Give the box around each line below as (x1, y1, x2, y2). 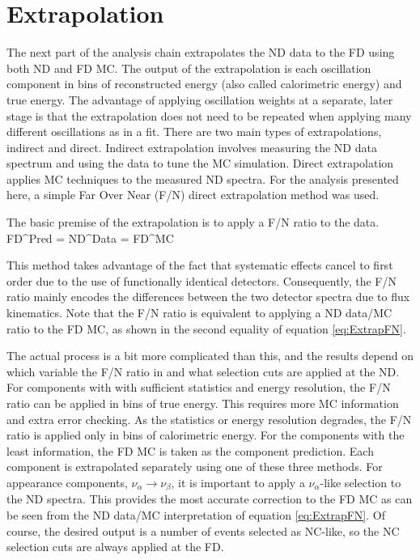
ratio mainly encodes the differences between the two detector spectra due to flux (6, 288, 410, 305)
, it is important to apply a (171, 473, 305, 490)
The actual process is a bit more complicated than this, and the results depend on (6, 347, 414, 364)
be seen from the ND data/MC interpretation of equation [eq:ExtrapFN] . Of (6, 507, 385, 524)
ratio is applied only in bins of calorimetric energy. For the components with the (6, 426, 405, 443)
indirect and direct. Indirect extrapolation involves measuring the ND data (6, 138, 377, 155)
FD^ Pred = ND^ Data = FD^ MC (6, 229, 174, 246)
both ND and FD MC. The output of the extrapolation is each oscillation (6, 59, 371, 76)
